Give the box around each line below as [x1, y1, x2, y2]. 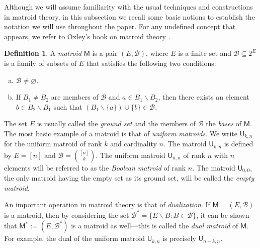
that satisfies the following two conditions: [86, 57, 216, 68]
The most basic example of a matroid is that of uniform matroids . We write [4, 128, 237, 138]
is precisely [162, 233, 196, 243]
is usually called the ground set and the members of [37, 118, 196, 129]
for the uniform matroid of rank [4, 138, 102, 149]
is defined [224, 138, 253, 149]
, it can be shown [196, 209, 249, 220]
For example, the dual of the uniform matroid [4, 233, 145, 243]
